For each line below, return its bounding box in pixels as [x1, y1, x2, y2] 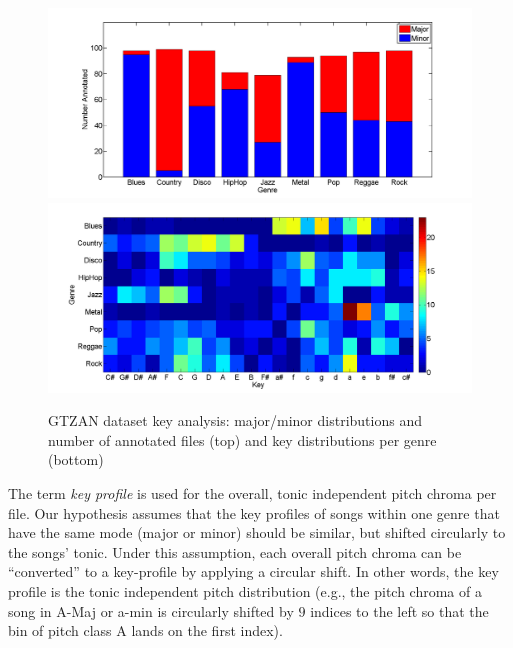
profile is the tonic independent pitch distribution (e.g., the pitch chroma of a [8, 581, 482, 602]
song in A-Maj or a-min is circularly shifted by [8, 600, 294, 621]
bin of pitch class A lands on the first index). [8, 620, 283, 641]
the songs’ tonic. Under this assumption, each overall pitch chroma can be [8, 541, 462, 562]
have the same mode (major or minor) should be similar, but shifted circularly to [8, 522, 506, 543]
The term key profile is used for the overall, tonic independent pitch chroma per [8, 483, 497, 504]
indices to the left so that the [310, 600, 489, 621]
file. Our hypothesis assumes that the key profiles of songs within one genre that [8, 502, 500, 523]
